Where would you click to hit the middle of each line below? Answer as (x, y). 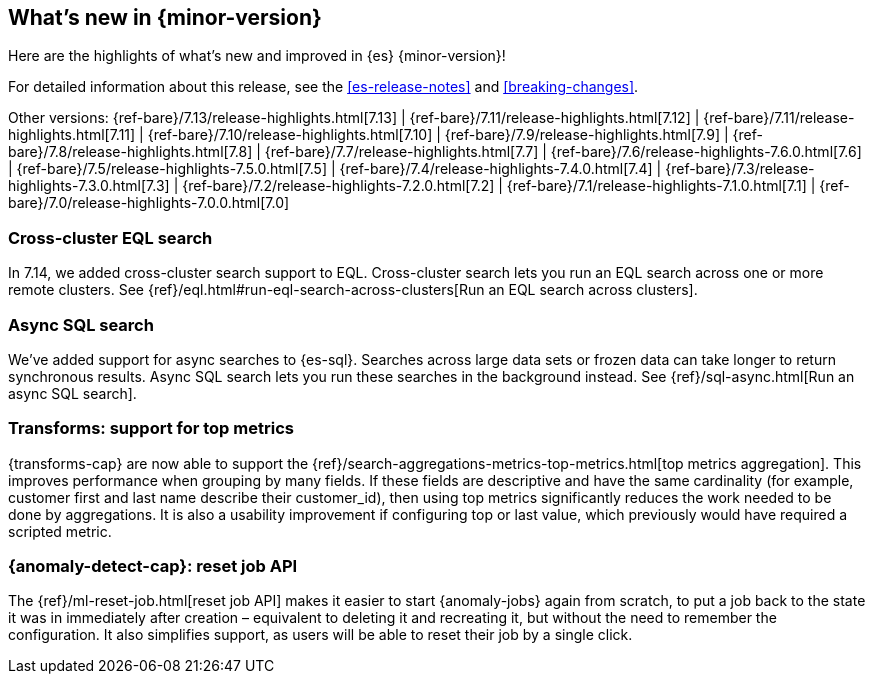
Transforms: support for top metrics (151, 428)
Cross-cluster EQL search (110, 237)
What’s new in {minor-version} (165, 17)
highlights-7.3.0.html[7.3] (89, 186)
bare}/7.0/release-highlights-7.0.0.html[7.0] (149, 203)
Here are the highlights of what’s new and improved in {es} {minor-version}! (257, 56)
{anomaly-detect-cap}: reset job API (153, 566)
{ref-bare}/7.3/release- (740, 169)
